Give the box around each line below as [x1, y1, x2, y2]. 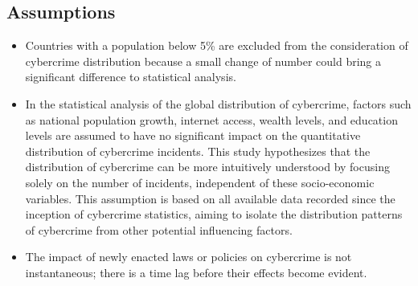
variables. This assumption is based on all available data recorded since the [25, 190, 395, 206]
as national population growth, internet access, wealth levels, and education [25, 111, 398, 128]
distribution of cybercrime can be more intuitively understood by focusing [25, 158, 390, 175]
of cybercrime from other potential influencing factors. [25, 221, 293, 238]
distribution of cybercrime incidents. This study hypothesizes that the [25, 142, 371, 159]
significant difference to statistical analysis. [25, 68, 236, 85]
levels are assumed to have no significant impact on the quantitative [25, 127, 361, 144]
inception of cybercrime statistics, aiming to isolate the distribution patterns [25, 206, 403, 223]
